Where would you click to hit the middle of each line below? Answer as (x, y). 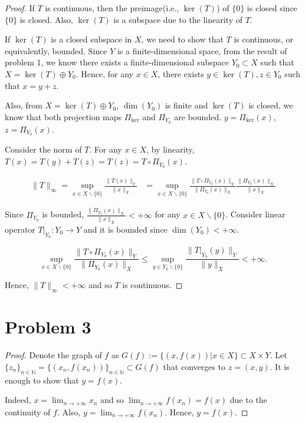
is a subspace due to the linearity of (178, 19)
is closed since (272, 8)
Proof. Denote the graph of (53, 355)
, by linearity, (170, 149)
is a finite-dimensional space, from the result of (202, 50)
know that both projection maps (63, 116)
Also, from (24, 105)
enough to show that (42, 380)
